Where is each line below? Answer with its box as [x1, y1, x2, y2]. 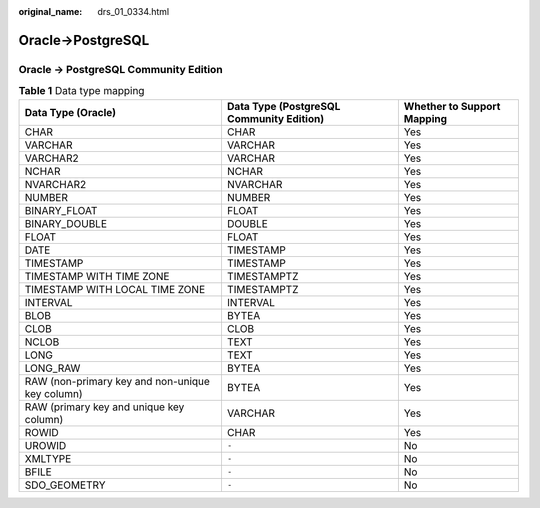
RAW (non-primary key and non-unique [24, 374, 210, 388]
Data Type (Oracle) [24, 105, 117, 119]
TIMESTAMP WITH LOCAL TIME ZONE [24, 282, 205, 296]
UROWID [24, 438, 67, 452]
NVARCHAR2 [24, 177, 87, 191]
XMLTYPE [24, 451, 72, 465]
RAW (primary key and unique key [24, 400, 185, 414]
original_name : [18, 6, 83, 17]
